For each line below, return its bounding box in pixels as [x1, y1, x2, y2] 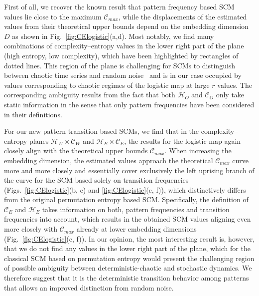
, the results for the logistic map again [124, 135, 241, 146]
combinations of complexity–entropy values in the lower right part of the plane [4, 40, 244, 51]
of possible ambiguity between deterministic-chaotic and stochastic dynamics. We [4, 263, 252, 273]
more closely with [4, 224, 58, 234]
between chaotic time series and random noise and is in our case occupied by [4, 70, 242, 80]
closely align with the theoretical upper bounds [4, 145, 148, 156]
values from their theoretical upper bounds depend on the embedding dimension [4, 21, 249, 31]
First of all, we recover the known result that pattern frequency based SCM [4, 1, 235, 11]
